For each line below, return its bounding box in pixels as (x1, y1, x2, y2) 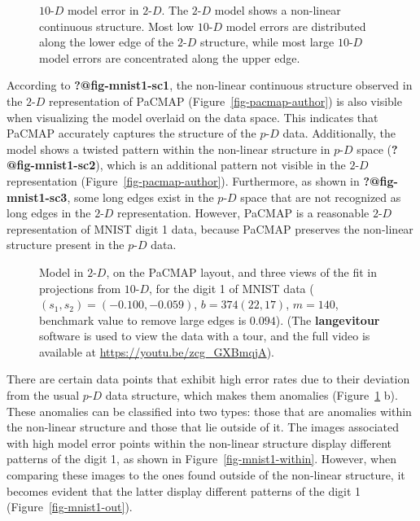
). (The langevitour (275, 311, 380, 328)
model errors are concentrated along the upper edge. (39, 49, 300, 66)
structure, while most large (199, 33, 335, 50)
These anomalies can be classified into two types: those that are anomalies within (7, 402, 412, 419)
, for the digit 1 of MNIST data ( (149, 279, 314, 296)
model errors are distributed (225, 17, 366, 34)
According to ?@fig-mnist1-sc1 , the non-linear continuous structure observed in (7, 77, 413, 94)
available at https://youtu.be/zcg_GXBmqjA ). (39, 343, 274, 360)
